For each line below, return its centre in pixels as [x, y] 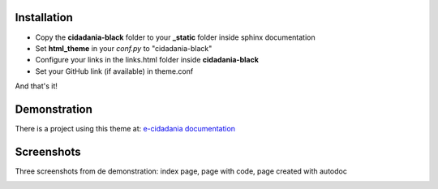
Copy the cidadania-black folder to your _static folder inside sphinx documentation [175, 37]
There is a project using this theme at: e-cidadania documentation [125, 128]
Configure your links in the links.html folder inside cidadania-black [147, 60]
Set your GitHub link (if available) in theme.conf [114, 71]
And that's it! [36, 86]
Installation [44, 17]
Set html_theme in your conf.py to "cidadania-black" [124, 48]
